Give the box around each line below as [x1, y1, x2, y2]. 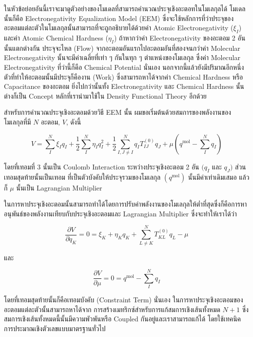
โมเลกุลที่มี [4, 116, 31, 126]
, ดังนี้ [66, 116, 81, 126]
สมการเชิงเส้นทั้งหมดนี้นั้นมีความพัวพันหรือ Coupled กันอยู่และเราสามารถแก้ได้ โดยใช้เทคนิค [4, 314, 241, 324]
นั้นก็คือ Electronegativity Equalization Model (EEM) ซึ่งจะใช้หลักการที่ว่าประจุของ [4, 13, 234, 23]
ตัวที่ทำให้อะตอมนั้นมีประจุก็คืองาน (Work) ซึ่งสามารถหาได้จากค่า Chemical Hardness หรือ [4, 71, 243, 82]
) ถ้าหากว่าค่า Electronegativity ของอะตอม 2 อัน [114, 32, 246, 42]
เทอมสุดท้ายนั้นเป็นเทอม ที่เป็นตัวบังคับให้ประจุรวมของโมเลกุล [4, 171, 161, 182]
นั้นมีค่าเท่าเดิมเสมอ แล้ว [188, 171, 250, 182]
